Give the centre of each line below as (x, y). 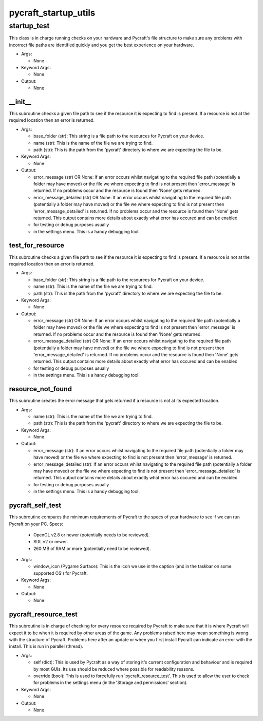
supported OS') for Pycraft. (61, 573)
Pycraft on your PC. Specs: (36, 524)
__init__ (20, 102)
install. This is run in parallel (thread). (46, 646)
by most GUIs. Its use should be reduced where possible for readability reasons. (114, 669)
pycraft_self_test (35, 505)
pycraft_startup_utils (52, 13)
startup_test (29, 26)
